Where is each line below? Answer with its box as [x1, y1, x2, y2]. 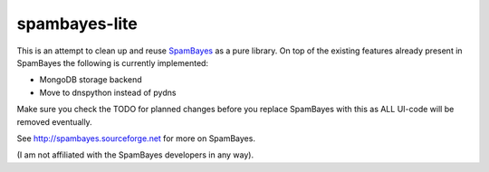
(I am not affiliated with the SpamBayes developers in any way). [16, 149, 254, 160]
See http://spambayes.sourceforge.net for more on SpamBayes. [16, 132, 255, 144]
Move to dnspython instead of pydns [39, 87, 177, 98]
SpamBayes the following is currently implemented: [16, 57, 208, 68]
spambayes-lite [16, 14, 138, 33]
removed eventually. [16, 116, 92, 127]
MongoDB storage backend [39, 74, 142, 85]
